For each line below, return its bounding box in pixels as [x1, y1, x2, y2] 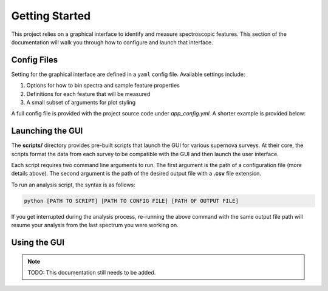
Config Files [11, 55, 58, 65]
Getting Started [11, 9, 91, 22]
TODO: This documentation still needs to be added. [27, 269, 156, 276]
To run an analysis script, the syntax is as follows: [11, 181, 136, 188]
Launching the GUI [11, 126, 83, 136]
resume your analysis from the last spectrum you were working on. [11, 222, 179, 229]
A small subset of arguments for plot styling [26, 99, 136, 106]
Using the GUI [11, 238, 65, 248]
